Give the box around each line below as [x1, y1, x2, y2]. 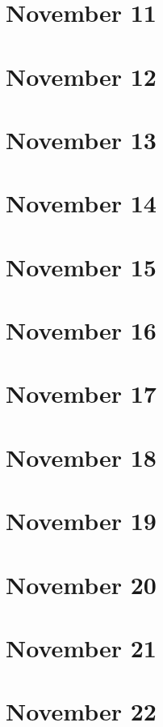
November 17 [6, 377, 157, 410]
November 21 [6, 631, 157, 664]
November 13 [6, 122, 157, 156]
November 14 [6, 186, 157, 220]
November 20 [6, 567, 157, 601]
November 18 [6, 440, 157, 473]
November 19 [6, 504, 157, 537]
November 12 [6, 59, 157, 92]
